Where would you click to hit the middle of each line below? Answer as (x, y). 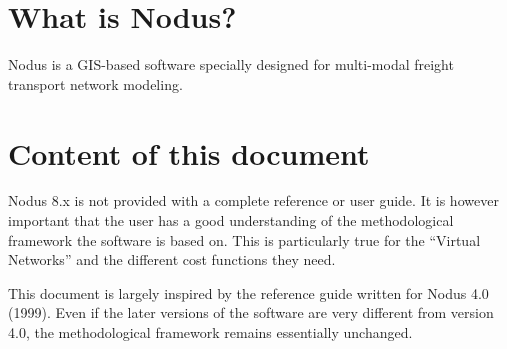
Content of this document (189, 152)
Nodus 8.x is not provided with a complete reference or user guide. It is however (253, 200)
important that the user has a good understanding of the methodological (231, 220)
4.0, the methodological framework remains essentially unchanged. (210, 332)
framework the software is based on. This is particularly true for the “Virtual (244, 239)
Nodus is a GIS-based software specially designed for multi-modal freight (231, 64)
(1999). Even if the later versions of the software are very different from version (251, 312)
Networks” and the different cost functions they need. (172, 259)
